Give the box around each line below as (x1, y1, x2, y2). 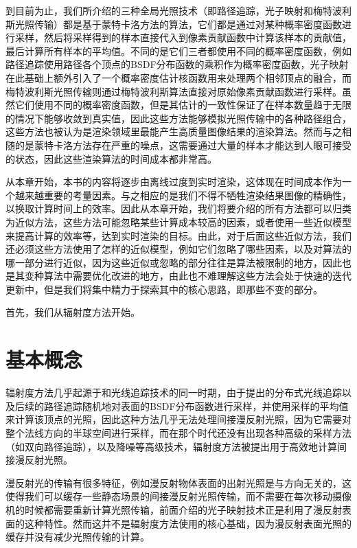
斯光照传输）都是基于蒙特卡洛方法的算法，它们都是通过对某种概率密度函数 (5, 16, 342, 31)
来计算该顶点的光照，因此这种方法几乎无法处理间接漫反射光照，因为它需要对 (5, 412, 352, 426)
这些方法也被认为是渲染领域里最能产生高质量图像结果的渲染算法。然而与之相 (5, 124, 352, 139)
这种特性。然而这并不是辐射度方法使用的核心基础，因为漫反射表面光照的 (24, 516, 352, 530)
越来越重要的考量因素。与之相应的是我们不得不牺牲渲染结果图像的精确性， (14, 187, 352, 202)
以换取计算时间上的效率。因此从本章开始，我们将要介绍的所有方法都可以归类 (5, 201, 352, 216)
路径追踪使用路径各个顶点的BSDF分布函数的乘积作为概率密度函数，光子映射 (5, 57, 349, 71)
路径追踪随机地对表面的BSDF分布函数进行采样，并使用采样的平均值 (43, 398, 349, 413)
